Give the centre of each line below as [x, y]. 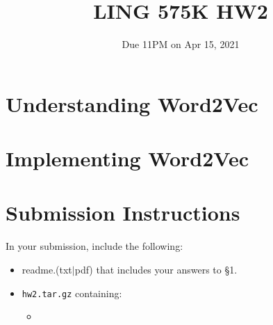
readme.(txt [47, 269]
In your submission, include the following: [94, 246]
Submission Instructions [123, 213]
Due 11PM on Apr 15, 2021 [181, 44]
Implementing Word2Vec [127, 158]
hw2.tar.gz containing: [72, 293]
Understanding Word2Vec [132, 103]
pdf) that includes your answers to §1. [156, 269]
